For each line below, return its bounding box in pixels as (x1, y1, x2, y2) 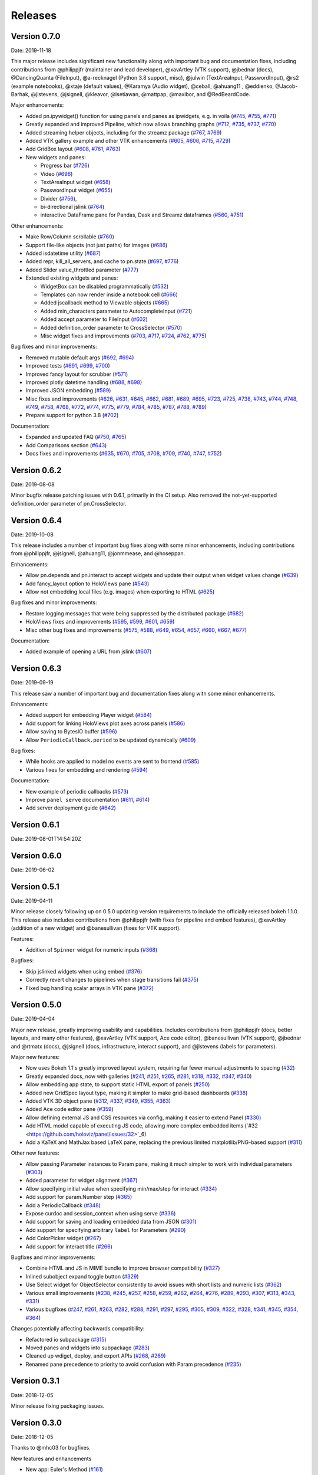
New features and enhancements (11, 1455, 92, 1462)
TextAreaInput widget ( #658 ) (40, 178, 111, 185)
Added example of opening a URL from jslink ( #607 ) (25, 648, 152, 655)
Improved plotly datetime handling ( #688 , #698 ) (25, 378, 143, 386)
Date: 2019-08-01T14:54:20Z (11, 835, 82, 843)
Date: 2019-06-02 (11, 866, 55, 873)
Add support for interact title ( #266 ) (25, 1243, 113, 1250)
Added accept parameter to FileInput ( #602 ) (40, 316, 148, 323)
